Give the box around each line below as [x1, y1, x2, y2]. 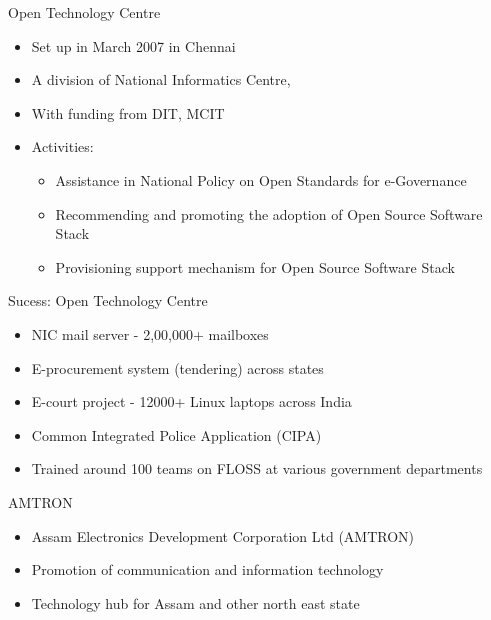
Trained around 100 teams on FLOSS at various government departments [31, 458, 483, 479]
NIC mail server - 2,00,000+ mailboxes [31, 323, 269, 344]
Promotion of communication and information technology [31, 559, 384, 580]
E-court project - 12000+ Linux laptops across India [31, 391, 352, 412]
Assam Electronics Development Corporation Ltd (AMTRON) [31, 525, 415, 546]
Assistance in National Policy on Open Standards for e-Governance [55, 169, 467, 190]
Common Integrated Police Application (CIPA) [31, 424, 322, 445]
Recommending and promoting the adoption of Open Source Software [55, 203, 483, 224]
